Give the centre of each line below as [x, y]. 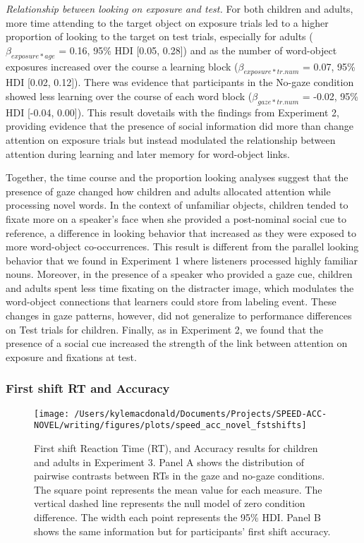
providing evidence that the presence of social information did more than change [180, 126]
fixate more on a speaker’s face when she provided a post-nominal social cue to [176, 218]
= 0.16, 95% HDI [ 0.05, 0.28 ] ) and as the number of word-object [198, 50]
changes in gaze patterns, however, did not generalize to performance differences [179, 316]
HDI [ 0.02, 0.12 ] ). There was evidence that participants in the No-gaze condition [180, 82]
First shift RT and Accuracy [88, 388]
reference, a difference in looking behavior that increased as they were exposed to [181, 232]
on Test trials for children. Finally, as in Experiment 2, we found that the [164, 329]
